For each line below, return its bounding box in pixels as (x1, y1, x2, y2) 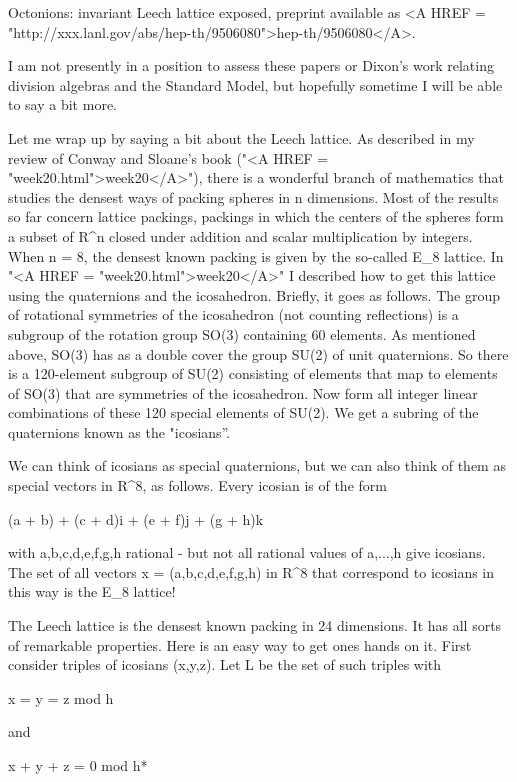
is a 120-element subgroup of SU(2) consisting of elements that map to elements (8, 363, 498, 384)
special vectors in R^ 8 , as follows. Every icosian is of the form (8, 475, 387, 496)
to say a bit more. (8, 94, 117, 115)
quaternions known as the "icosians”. (8, 421, 231, 442)
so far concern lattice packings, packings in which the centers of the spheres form (8, 206, 504, 227)
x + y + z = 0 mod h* (8, 755, 148, 775)
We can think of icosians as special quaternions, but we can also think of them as (8, 455, 506, 476)
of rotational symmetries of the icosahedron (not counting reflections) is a (8, 304, 459, 325)
